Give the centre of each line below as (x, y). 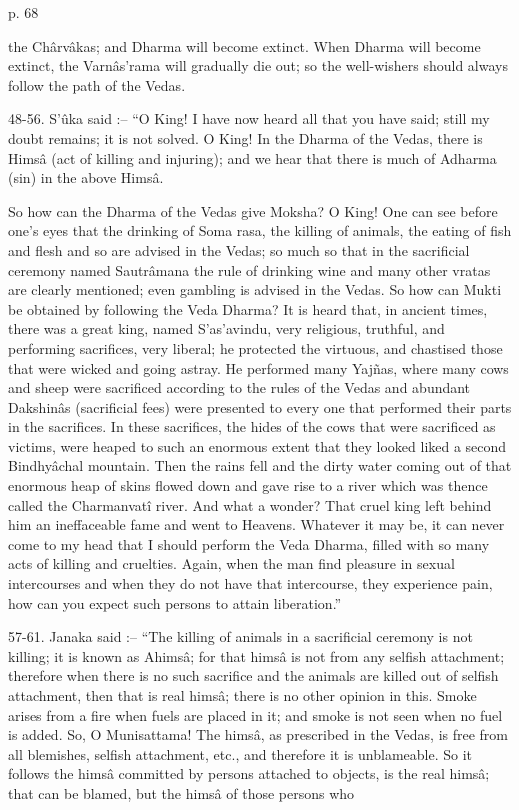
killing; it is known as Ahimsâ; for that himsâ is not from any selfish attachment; (256, 655)
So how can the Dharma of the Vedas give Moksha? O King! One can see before (253, 210)
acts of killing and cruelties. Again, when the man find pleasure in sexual (231, 563)
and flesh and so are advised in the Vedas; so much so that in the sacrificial (239, 249)
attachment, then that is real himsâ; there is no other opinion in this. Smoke (242, 695)
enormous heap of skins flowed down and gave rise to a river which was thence (248, 485)
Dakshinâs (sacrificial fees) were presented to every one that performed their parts (260, 406)
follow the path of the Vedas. (97, 84)
